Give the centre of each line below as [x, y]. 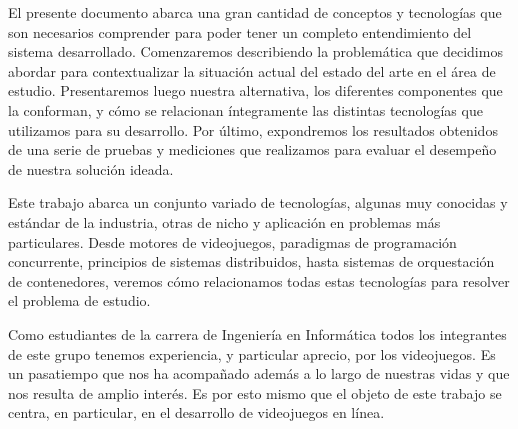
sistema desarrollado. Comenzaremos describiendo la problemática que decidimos [255, 51]
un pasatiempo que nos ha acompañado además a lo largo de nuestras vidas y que [259, 373]
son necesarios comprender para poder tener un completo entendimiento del [240, 31]
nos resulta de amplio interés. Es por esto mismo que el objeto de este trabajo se [255, 392]
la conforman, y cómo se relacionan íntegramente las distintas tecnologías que [245, 109]
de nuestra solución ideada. [91, 168]
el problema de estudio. [79, 300]
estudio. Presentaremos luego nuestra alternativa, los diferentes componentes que [255, 90]
